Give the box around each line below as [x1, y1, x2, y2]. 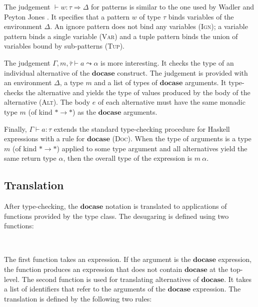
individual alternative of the [4, 67, 90, 78]
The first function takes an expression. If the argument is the [4, 254, 191, 264]
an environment [4, 77, 52, 88]
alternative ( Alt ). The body [4, 97, 90, 107]
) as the [72, 106, 96, 117]
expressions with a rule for [4, 133, 85, 144]
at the [209, 264, 228, 274]
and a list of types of [94, 77, 157, 88]
